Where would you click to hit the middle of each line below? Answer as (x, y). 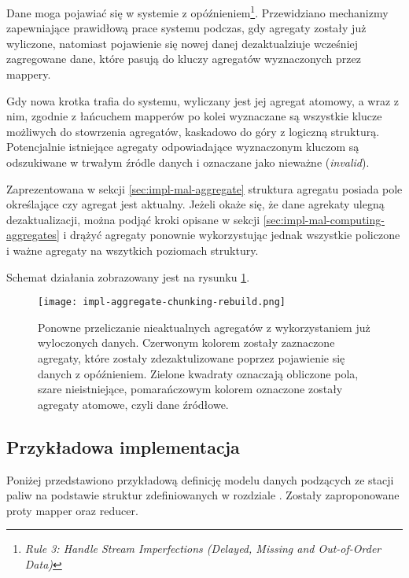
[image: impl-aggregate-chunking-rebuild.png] (162, 302)
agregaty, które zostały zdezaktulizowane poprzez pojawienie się (192, 358)
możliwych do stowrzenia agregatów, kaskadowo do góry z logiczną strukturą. (193, 131)
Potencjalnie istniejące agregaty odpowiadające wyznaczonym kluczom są (183, 147)
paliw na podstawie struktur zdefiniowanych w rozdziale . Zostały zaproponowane (203, 495)
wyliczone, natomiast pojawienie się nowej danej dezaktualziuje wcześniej (182, 43)
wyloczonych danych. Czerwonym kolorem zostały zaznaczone (186, 342)
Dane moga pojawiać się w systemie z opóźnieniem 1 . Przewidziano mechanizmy (197, 11)
